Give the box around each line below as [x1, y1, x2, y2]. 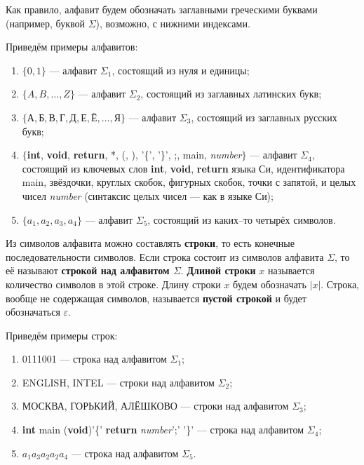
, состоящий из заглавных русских [191, 109, 337, 124]
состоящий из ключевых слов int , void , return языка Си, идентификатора [22, 161, 345, 175]
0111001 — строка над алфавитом [22, 351, 167, 366]
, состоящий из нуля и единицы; [112, 62, 250, 77]
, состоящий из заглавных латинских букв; [140, 86, 322, 101]
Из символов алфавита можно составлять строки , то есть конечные [6, 236, 295, 250]
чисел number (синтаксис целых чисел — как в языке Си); [22, 188, 274, 203]
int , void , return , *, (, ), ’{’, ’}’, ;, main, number [27, 147, 242, 162]
